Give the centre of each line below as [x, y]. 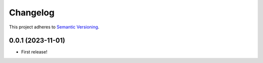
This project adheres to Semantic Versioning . [54, 27]
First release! [34, 52]
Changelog [32, 13]
